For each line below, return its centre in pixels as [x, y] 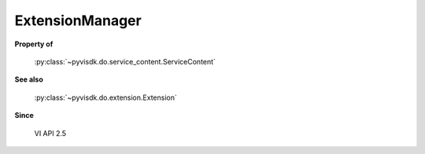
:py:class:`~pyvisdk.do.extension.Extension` [105, 97]
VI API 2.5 [50, 133]
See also [29, 79]
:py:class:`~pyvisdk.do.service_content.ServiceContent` [125, 61]
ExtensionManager [78, 20]
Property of [34, 44]
